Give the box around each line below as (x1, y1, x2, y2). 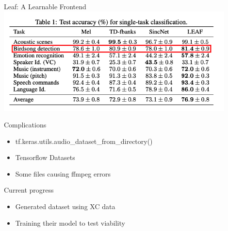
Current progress (4, 185, 54, 195)
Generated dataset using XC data (15, 201, 115, 211)
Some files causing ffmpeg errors (15, 168, 111, 178)
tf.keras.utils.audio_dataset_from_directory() (15, 136, 153, 146)
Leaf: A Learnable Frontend (4, 1, 86, 11)
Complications (4, 119, 47, 129)
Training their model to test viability (15, 217, 125, 228)
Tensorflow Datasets (15, 152, 75, 162)
